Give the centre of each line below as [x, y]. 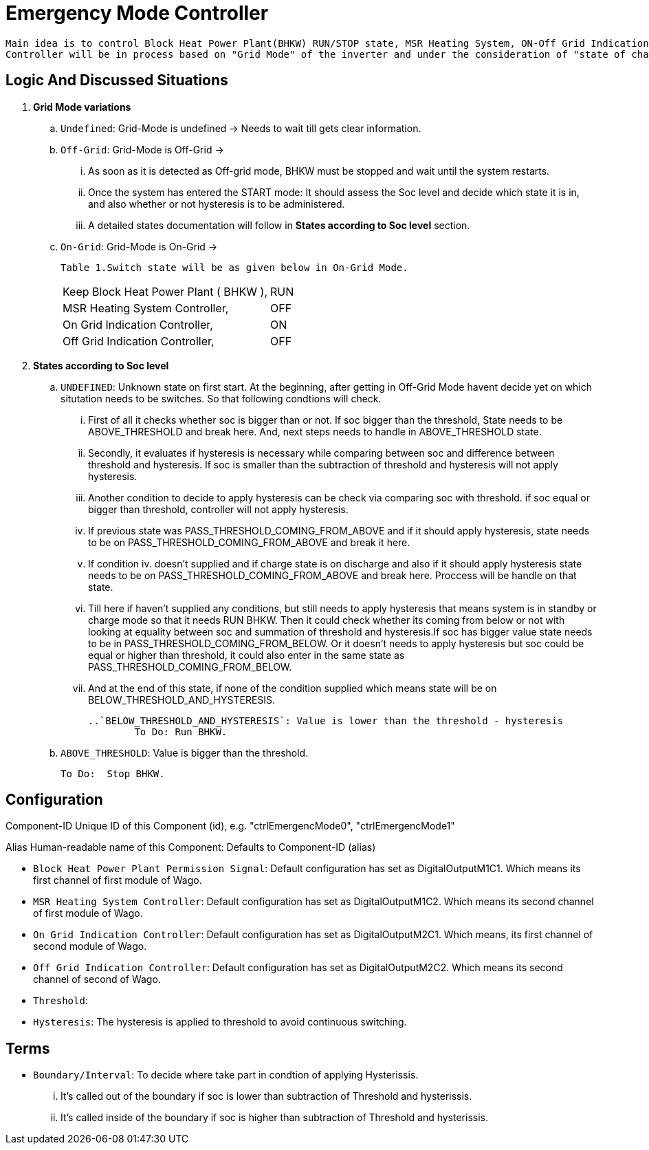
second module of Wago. [90, 946]
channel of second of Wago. [97, 979]
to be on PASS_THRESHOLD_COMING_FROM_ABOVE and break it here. [249, 542]
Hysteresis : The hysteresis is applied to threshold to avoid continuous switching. [220, 1022]
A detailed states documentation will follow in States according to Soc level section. [279, 225]
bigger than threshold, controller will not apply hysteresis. [218, 509]
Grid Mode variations [82, 107]
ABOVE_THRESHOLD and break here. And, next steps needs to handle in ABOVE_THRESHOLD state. [315, 431]
